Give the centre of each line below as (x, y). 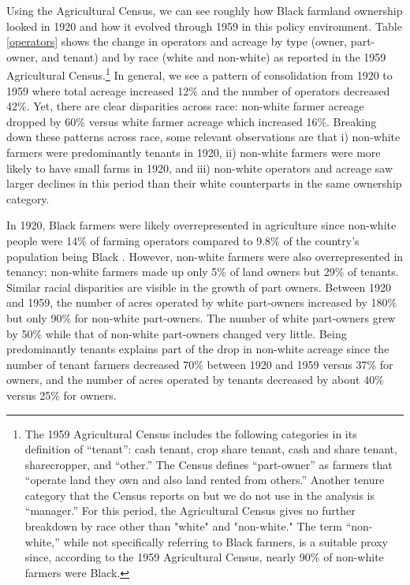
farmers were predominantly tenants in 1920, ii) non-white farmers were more (194, 152)
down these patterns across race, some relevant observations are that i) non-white (203, 137)
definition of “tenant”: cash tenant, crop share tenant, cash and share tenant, (211, 449)
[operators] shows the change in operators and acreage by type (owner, (177, 41)
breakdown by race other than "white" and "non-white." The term (184, 526)
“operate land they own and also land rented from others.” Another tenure (205, 480)
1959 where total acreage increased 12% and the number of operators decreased (198, 90)
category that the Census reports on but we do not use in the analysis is (199, 495)
